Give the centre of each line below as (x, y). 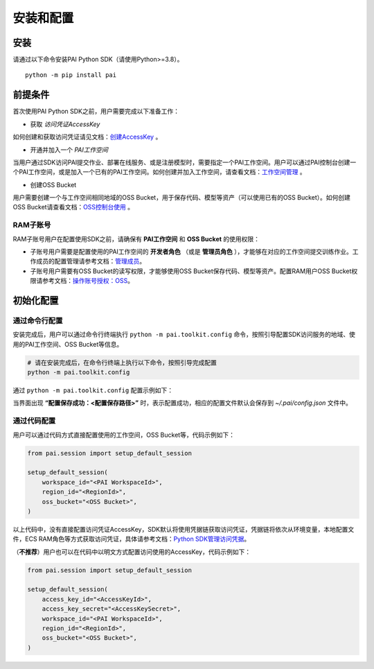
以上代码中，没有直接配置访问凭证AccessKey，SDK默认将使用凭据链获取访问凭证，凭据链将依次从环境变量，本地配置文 (184, 529)
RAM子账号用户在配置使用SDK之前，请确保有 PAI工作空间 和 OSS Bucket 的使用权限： (136, 238)
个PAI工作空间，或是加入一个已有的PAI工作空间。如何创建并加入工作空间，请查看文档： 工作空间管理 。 (159, 172)
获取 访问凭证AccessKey (65, 124)
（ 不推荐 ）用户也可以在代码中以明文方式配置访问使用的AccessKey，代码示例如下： (132, 552)
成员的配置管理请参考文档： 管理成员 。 (90, 261)
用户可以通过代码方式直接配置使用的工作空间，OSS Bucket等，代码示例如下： (124, 435)
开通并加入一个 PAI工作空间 (69, 150)
